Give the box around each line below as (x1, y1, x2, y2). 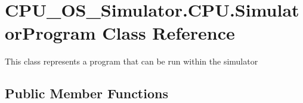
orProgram (5, 21, 96, 45)
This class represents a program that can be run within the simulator (5, 55, 258, 67)
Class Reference (102, 21, 235, 45)
